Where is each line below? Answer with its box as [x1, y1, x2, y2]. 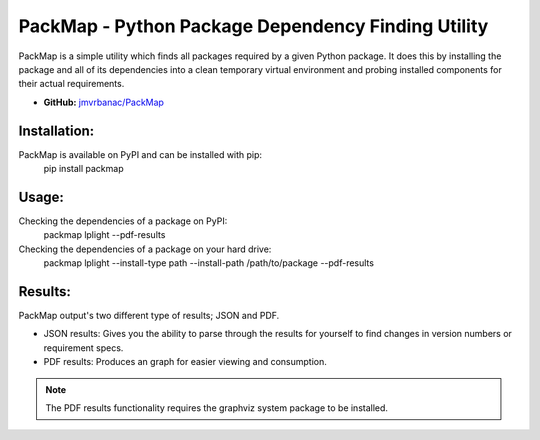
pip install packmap [43, 163, 124, 175]
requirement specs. [43, 341, 124, 354]
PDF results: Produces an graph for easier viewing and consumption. [43, 356, 327, 368]
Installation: [18, 122, 95, 139]
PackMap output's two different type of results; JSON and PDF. [18, 310, 280, 321]
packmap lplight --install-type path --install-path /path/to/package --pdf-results [43, 257, 375, 269]
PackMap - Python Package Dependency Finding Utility [18, 15, 489, 37]
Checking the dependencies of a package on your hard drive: [18, 243, 272, 255]
